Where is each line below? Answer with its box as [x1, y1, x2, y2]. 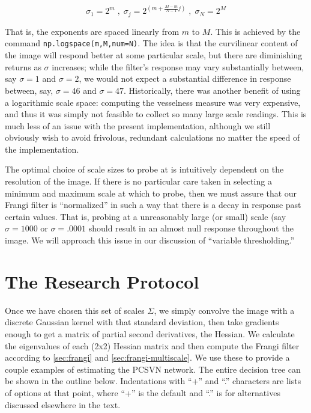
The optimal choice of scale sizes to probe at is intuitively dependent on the [5, 163, 284, 176]
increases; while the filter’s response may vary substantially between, [52, 60, 304, 73]
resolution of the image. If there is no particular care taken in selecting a [5, 175, 272, 188]
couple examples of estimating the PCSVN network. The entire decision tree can [5, 363, 301, 375]
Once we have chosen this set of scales [5, 304, 145, 316]
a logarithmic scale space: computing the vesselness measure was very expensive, [5, 96, 301, 108]
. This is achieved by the [210, 25, 301, 37]
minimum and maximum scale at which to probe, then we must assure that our [5, 186, 297, 199]
